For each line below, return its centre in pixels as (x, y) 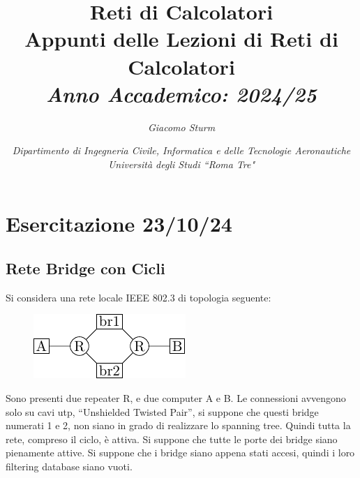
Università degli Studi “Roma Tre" (181, 164)
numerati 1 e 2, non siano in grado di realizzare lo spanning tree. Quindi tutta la (178, 425)
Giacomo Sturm (181, 127)
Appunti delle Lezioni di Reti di (181, 39)
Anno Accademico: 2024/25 (181, 94)
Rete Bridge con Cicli (85, 268)
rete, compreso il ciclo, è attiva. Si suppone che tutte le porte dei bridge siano (172, 439)
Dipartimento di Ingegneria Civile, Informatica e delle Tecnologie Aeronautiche (181, 150)
